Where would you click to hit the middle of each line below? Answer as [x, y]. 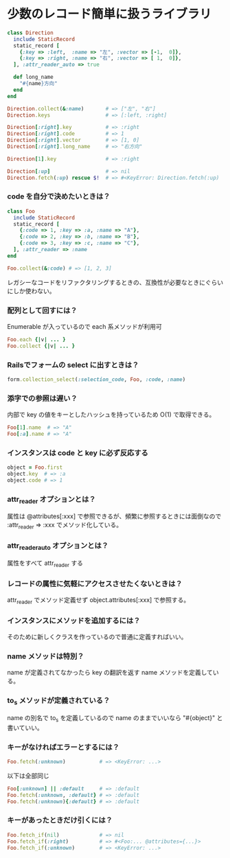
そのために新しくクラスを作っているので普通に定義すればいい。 [97, 637]
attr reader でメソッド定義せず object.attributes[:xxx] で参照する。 [99, 600]
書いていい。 [25, 728]
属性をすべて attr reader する [45, 564]
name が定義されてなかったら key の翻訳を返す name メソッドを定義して [110, 673]
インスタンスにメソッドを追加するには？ [74, 621]
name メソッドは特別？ [46, 656]
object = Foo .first [35, 467]
